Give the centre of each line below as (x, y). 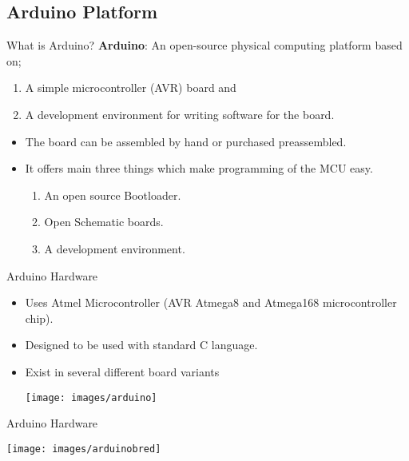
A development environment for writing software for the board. (180, 114)
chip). (39, 318)
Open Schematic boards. (104, 222)
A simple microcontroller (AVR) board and (131, 87)
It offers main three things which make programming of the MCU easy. (199, 168)
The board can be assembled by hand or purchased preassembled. (186, 141)
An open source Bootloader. (113, 195)
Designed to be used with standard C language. (141, 345)
